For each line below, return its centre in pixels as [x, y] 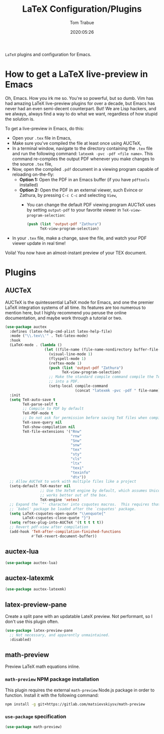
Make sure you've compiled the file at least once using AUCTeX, [77, 143]
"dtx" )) [78, 477]
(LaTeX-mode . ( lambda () [36, 345]
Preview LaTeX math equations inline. [43, 666]
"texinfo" [81, 473]
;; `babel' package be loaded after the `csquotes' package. [73, 509]
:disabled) [20, 639]
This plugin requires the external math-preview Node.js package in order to [80, 690]
